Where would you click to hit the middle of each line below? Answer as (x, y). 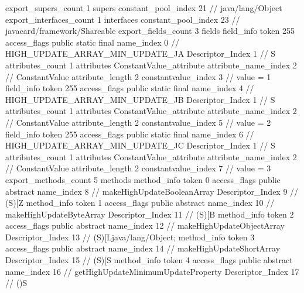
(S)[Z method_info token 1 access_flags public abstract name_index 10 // (140, 203)
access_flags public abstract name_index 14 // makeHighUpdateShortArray (143, 248)
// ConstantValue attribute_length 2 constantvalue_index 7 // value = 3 (138, 168)
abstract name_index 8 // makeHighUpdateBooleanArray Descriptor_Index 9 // (152, 191)
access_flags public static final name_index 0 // (93, 42)
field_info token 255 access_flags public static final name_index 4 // (130, 88)
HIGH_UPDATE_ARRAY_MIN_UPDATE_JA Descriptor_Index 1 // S (141, 54)
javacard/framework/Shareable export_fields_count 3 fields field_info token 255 (150, 31)
